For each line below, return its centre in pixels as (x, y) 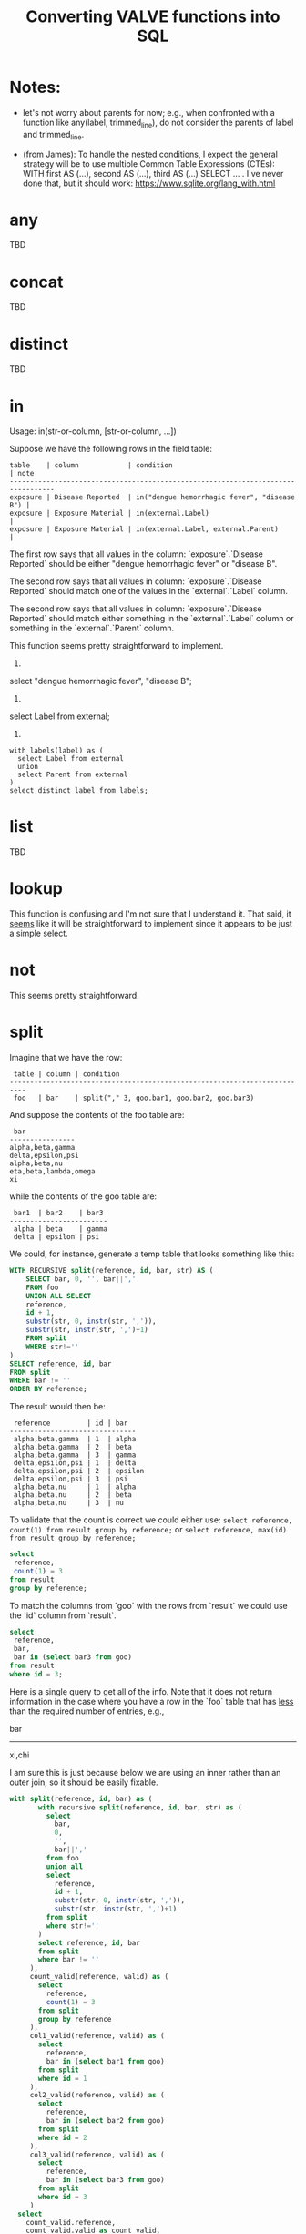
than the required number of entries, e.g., (87, 1711)
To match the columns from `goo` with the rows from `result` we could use (149, 1605)
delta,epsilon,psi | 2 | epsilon (79, 1471)
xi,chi (20, 1755)
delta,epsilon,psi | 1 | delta (75, 1463)
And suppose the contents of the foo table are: (97, 1115)
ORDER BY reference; (49, 1389)
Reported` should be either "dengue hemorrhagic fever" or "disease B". (143, 564)
